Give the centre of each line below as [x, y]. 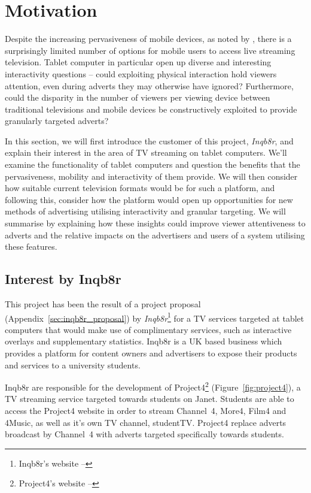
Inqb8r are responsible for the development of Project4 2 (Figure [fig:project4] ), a [153, 386]
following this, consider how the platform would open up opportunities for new [149, 199]
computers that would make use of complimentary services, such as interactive [148, 329]
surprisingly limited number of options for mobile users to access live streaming [150, 50]
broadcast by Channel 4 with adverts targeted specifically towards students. [144, 434]
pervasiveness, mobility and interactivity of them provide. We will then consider [151, 176]
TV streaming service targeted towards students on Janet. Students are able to [150, 399]
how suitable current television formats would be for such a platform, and [140, 188]
